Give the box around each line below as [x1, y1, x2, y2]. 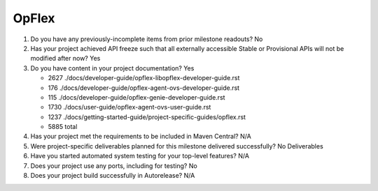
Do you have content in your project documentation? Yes [30, 63, 195, 72]
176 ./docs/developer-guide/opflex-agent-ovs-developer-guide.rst [48, 84, 240, 92]
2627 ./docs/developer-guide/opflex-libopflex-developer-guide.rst [48, 74, 240, 82]
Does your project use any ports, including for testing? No [30, 161, 197, 170]
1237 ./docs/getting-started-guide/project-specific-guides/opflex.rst [48, 112, 246, 121]
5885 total [48, 123, 78, 131]
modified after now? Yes [30, 54, 101, 63]
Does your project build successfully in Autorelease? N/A [30, 171, 195, 180]
